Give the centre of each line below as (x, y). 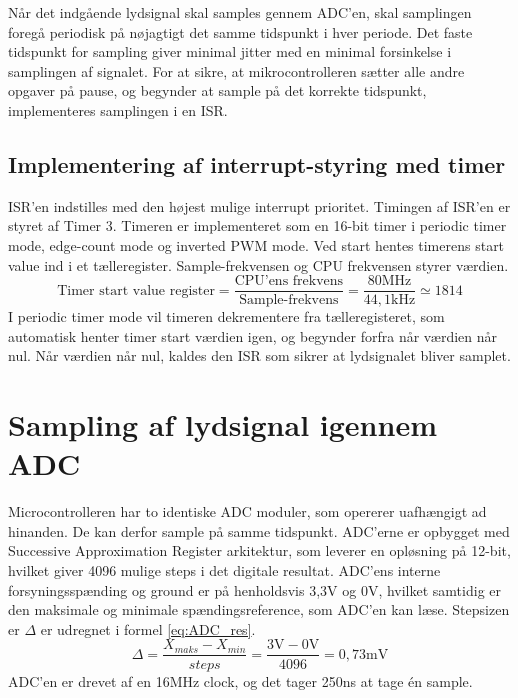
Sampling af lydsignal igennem (222, 424)
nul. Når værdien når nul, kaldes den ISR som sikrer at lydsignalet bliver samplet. (259, 355)
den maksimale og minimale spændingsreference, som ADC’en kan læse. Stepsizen (259, 609)
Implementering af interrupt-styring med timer (257, 163)
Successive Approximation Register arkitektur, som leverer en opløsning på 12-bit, (259, 550)
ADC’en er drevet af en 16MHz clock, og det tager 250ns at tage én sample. (240, 680)
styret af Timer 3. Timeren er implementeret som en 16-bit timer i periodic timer (257, 225)
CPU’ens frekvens (289, 281)
